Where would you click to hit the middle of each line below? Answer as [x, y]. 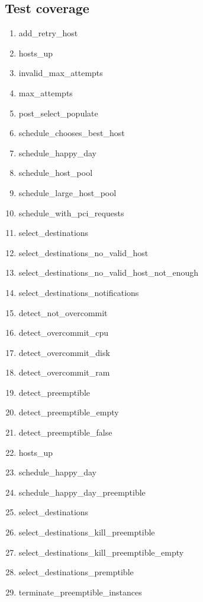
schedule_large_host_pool [67, 192]
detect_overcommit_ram [64, 372]
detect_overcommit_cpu [64, 332]
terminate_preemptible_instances [80, 592]
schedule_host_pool [56, 173]
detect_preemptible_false [65, 432]
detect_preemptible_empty [69, 412]
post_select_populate [58, 113]
